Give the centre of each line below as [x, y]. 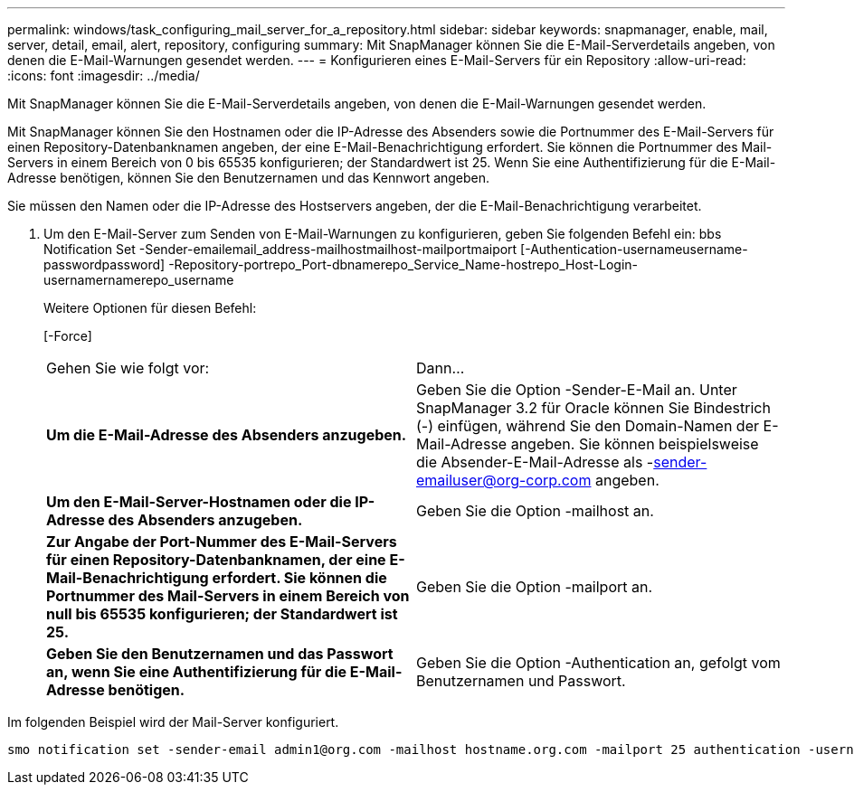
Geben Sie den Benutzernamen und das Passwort [220, 654]
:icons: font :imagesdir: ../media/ [104, 75]
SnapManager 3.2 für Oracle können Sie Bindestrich [593, 408]
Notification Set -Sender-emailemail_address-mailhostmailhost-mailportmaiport [280, 249]
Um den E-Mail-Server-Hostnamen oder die [199, 502]
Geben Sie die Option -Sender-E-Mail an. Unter [577, 390]
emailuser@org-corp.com [504, 480]
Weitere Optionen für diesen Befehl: [150, 308]
